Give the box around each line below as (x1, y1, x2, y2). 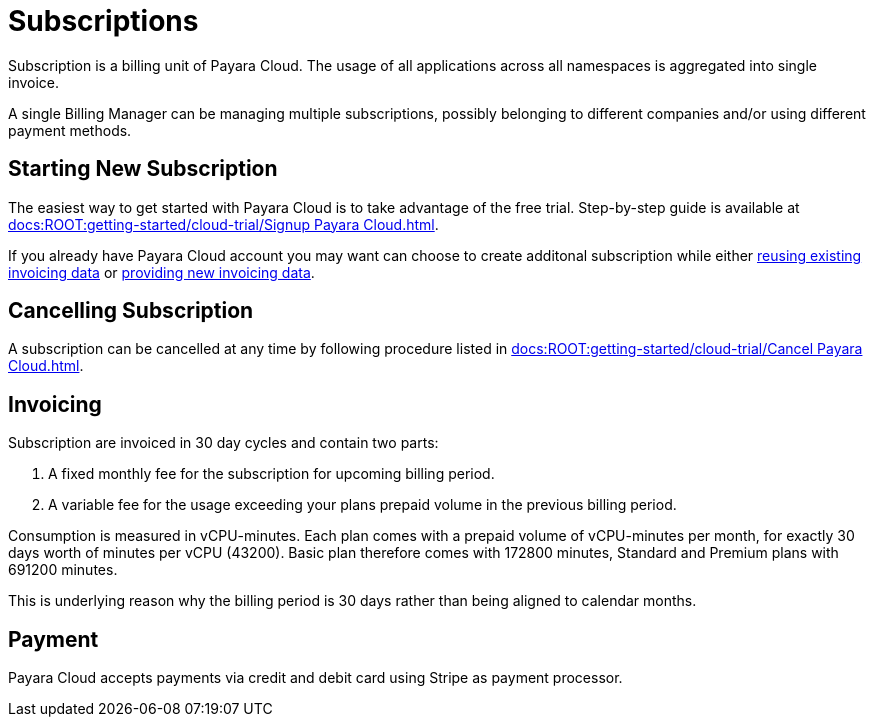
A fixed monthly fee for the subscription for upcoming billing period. (48, 465, 495, 483)
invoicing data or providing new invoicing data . (8, 263, 315, 281)
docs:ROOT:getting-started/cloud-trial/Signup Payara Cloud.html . (8, 215, 439, 233)
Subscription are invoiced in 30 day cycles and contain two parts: (8, 434, 439, 452)
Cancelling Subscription (8, 298, 254, 324)
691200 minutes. (8, 561, 118, 579)
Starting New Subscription (8, 156, 278, 182)
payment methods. (8, 121, 132, 139)
